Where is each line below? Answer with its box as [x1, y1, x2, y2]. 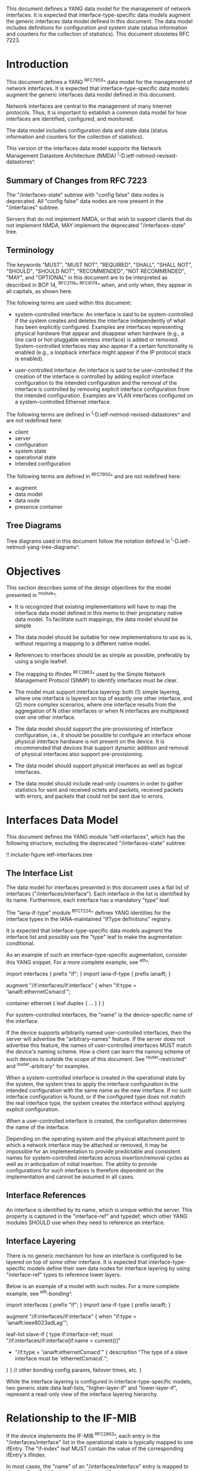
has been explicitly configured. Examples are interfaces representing [14, 323, 184, 330]
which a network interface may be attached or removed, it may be [6, 1141, 168, 1149]
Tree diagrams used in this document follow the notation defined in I [6, 536, 173, 545]
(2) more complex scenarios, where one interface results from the [14, 701, 176, 708]
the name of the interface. [6, 1123, 70, 1131]
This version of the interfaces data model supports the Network [6, 144, 162, 151]
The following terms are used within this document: [6, 299, 132, 306]
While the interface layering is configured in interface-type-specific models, [6, 1378, 192, 1385]
